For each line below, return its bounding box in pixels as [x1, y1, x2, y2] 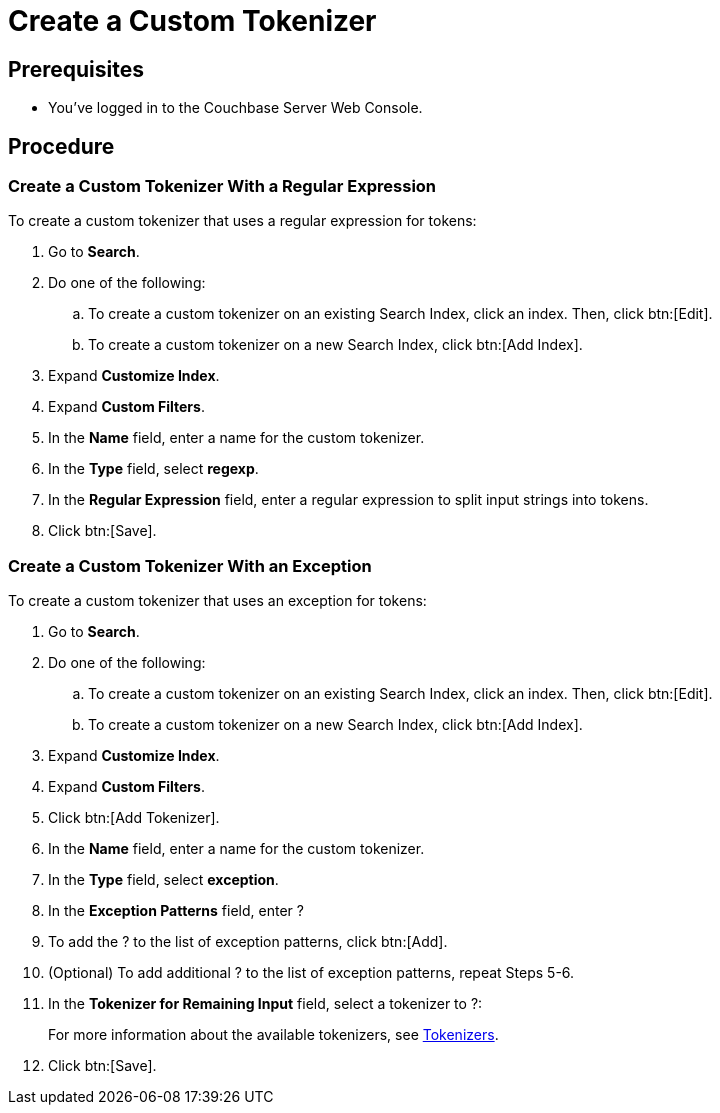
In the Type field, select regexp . [48, 460, 259, 478]
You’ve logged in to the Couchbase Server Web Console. [48, 99, 423, 117]
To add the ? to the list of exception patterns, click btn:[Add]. [48, 933, 448, 951]
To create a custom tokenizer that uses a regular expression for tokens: [8, 212, 477, 230]
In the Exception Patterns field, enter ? [48, 902, 304, 920]
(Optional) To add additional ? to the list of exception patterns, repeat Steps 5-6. [48, 964, 575, 982]
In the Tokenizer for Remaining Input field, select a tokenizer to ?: [48, 995, 483, 1013]
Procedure [8, 133, 115, 159]
